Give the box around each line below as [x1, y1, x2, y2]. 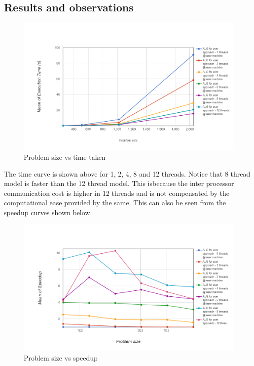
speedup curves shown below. [4, 207, 92, 217]
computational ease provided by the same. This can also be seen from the [4, 197, 226, 208]
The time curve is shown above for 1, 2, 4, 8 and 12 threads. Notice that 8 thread [4, 168, 251, 179]
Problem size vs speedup [24, 353, 98, 363]
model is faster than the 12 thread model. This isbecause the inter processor [4, 178, 234, 188]
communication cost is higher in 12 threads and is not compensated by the [4, 187, 230, 198]
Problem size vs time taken [24, 151, 106, 162]
